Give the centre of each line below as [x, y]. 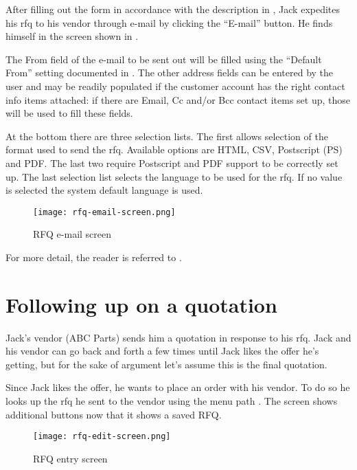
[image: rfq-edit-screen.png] [102, 437]
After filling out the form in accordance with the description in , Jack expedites [173, 9]
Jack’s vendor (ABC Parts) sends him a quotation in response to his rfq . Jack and [178, 337]
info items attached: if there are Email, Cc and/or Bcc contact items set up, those [178, 99]
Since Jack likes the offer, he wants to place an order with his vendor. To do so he [178, 387]
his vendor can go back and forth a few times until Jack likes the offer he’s [162, 351]
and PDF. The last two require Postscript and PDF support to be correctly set [172, 163]
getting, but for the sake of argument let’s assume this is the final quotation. [166, 364]
